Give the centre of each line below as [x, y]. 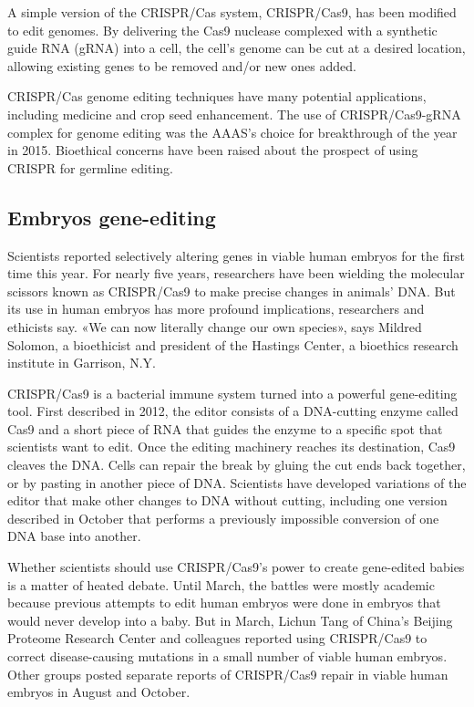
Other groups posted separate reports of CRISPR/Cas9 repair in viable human [228, 674]
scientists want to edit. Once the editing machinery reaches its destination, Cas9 [232, 447]
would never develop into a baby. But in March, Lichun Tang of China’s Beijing [230, 620]
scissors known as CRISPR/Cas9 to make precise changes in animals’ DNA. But [232, 291]
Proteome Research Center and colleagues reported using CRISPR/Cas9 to [217, 638]
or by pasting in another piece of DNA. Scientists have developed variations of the [237, 482]
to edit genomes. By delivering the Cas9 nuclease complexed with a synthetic [222, 30]
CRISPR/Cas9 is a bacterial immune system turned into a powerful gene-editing [232, 393]
